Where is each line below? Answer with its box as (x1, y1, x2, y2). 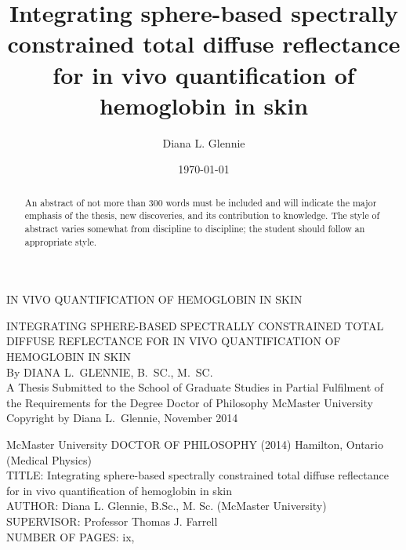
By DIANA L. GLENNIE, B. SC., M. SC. (6, 363, 213, 380)
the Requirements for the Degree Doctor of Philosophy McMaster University (6, 394, 373, 410)
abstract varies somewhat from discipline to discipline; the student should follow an (24, 221, 365, 235)
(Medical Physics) (6, 451, 92, 468)
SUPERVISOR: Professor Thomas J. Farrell (6, 513, 218, 530)
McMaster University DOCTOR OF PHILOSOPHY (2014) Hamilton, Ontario (6, 436, 383, 453)
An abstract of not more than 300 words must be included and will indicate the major (24, 195, 377, 209)
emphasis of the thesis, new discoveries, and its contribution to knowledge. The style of (24, 209, 380, 222)
